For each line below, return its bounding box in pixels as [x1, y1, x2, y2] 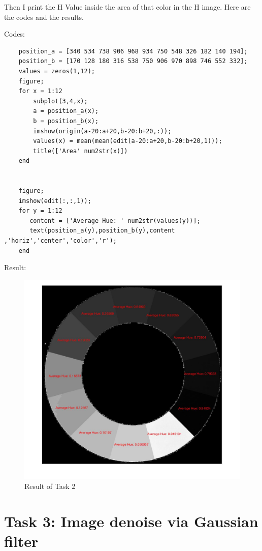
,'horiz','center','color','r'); [4, 237, 117, 245]
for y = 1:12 [18, 207, 62, 215]
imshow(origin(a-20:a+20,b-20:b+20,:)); [33, 127, 172, 135]
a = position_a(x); [33, 107, 99, 115]
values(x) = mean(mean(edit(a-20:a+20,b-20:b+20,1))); [33, 137, 222, 145]
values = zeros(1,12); [18, 67, 95, 75]
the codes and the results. [4, 11, 84, 22]
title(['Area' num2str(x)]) [33, 147, 128, 155]
